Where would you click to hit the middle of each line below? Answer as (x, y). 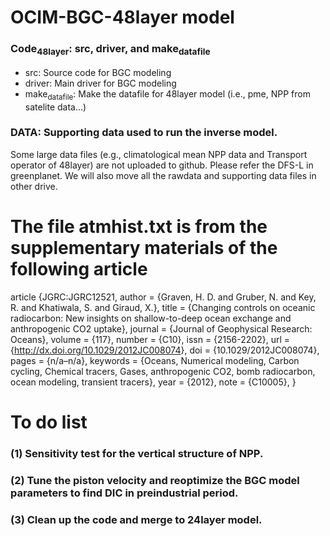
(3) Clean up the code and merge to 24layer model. (136, 519)
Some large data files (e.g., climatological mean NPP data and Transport (159, 154)
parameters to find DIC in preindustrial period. (124, 493)
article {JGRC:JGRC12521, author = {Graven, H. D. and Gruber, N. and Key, (163, 297)
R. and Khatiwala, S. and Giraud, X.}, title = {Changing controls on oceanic (163, 307)
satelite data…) (55, 107)
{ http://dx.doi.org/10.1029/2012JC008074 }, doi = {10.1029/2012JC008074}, (165, 350)
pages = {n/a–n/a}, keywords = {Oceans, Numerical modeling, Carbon (155, 360)
